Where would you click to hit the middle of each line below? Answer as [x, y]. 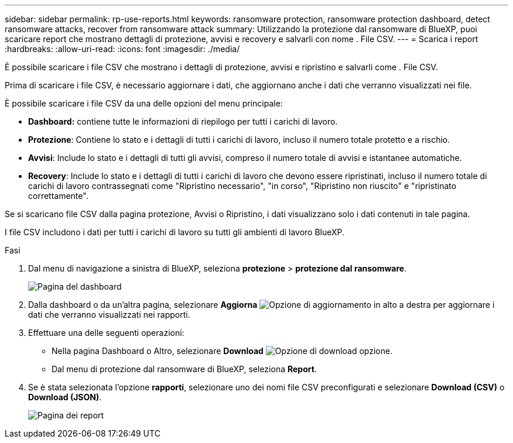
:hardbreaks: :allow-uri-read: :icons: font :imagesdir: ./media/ [122, 49]
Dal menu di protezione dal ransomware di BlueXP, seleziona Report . [184, 369]
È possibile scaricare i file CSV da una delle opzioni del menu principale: [144, 103]
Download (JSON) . [65, 397]
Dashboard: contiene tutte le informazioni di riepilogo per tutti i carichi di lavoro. [183, 121]
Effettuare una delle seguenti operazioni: [106, 333]
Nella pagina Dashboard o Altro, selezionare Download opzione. [222, 351]
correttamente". [58, 196]
